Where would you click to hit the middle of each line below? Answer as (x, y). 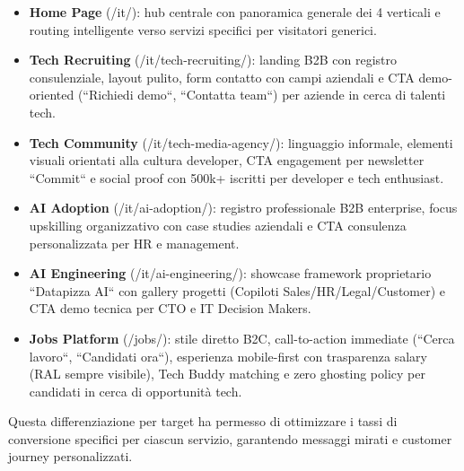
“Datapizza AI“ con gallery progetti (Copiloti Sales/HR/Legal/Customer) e (237, 290)
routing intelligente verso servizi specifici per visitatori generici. (203, 29)
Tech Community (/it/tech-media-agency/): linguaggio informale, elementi (241, 142)
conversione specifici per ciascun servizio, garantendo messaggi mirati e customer (230, 438)
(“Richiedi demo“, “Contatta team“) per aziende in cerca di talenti (262, 95)
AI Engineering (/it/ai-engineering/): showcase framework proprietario (230, 273)
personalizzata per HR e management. (134, 243)
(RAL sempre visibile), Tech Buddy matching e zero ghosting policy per (227, 374)
